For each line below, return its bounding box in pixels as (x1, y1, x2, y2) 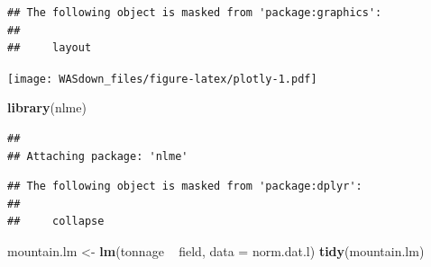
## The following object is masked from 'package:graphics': (7, 6, 382, 19)
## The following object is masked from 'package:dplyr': (7, 180, 362, 193)
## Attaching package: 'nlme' (7, 149, 188, 163)
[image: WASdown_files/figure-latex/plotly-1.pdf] (7, 72, 317, 85)
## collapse (7, 215, 105, 228)
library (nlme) (7, 98, 87, 117)
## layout (7, 41, 92, 55)
